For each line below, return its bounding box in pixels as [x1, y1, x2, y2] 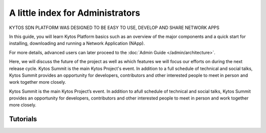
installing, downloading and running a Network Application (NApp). [9, 40, 145, 46]
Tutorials [9, 115, 37, 123]
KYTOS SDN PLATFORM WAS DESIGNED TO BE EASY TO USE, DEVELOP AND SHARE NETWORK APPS [9, 25, 220, 31]
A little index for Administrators [9, 7, 140, 18]
